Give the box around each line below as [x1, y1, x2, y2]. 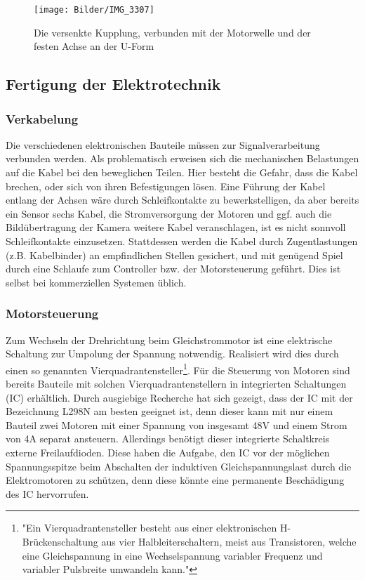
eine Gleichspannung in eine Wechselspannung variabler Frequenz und [22, 548, 323, 562]
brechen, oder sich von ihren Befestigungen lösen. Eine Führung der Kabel [6, 178, 326, 193]
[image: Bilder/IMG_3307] [34, 5, 154, 15]
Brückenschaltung [22, 534, 98, 548]
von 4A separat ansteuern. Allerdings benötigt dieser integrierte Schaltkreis [6, 431, 330, 446]
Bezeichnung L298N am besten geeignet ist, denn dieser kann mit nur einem [6, 404, 333, 418]
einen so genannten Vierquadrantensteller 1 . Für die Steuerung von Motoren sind [6, 360, 350, 377]
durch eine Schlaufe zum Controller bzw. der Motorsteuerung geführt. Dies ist [6, 261, 341, 276]
